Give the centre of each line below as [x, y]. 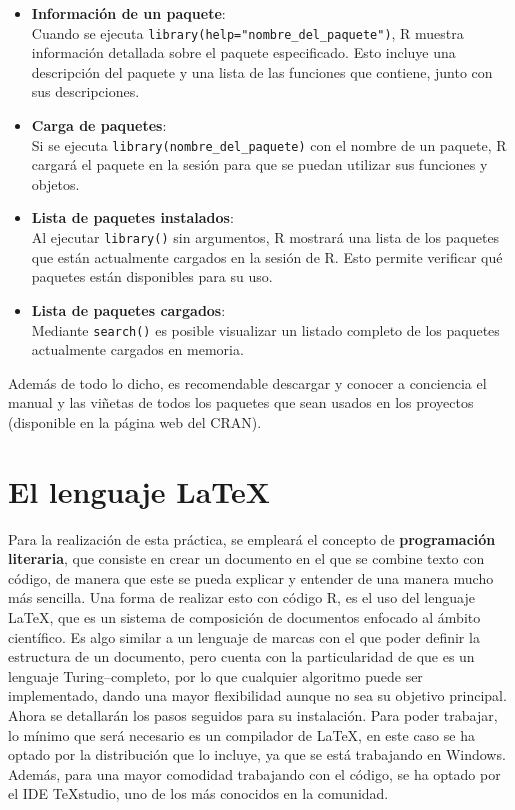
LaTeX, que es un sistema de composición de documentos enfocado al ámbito [244, 617]
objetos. [55, 183]
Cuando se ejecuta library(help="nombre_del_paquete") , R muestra [247, 32]
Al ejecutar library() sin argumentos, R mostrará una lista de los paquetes [265, 237]
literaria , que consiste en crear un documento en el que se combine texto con [246, 558]
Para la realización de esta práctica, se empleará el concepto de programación [252, 538]
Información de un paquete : [128, 13]
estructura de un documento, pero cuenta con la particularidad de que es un [241, 656]
